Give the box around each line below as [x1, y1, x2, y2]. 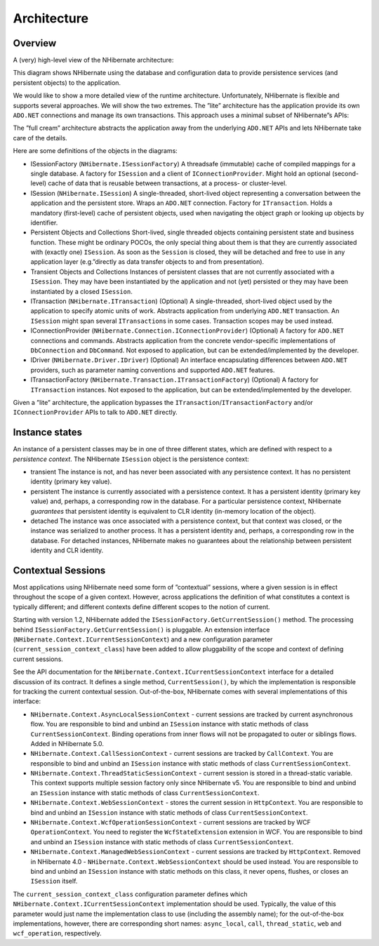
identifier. [30, 218, 58, 227]
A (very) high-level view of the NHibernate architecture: [13, 56, 174, 65]
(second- [332, 169, 359, 178]
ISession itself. [30, 877, 78, 886]
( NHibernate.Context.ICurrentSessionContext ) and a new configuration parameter [13, 635, 273, 644]
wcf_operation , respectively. [13, 929, 102, 938]
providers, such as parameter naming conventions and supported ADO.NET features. [30, 366, 275, 374]
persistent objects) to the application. [13, 78, 121, 87]
